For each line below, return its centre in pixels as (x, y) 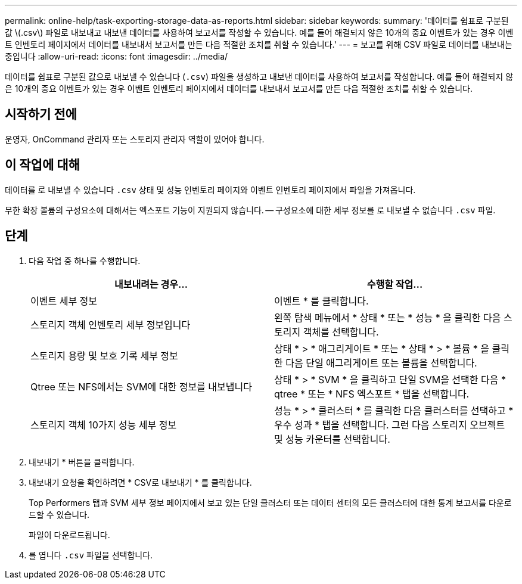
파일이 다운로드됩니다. (69, 535)
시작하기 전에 (41, 114)
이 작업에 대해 (42, 165)
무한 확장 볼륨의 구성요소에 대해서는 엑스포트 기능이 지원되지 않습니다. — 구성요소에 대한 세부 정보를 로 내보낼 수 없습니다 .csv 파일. (250, 210)
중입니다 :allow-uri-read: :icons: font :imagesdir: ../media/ (116, 56)
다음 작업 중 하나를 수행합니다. (85, 260)
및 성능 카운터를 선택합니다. (332, 439)
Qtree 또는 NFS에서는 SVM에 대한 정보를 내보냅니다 (141, 386)
